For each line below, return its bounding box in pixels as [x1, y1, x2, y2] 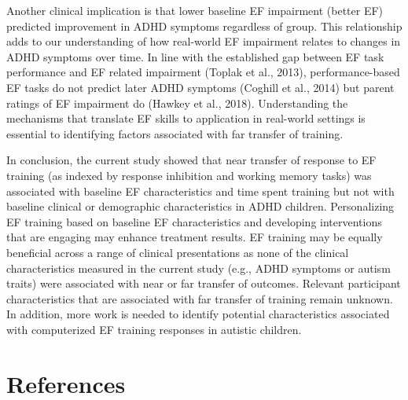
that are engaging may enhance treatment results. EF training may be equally [6, 229, 383, 245]
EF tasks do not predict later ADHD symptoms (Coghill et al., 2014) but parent [6, 79, 395, 95]
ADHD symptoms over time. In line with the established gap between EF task [6, 48, 384, 64]
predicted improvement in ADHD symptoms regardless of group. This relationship [6, 17, 402, 34]
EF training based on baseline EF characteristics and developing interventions [6, 213, 382, 229]
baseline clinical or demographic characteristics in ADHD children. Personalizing [6, 198, 395, 215]
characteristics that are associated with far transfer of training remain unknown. [6, 290, 393, 306]
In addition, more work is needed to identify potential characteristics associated [6, 306, 390, 322]
